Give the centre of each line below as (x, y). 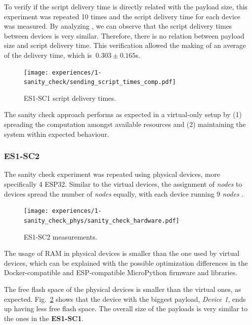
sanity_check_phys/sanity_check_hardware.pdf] (102, 221)
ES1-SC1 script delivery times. (70, 98)
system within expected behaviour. (57, 134)
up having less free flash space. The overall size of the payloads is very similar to (126, 308)
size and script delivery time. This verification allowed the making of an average (125, 45)
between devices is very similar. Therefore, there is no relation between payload (124, 35)
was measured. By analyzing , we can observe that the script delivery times (118, 26)
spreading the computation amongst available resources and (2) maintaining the (125, 124)
